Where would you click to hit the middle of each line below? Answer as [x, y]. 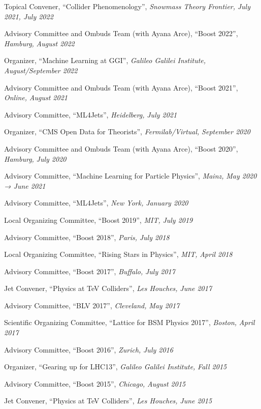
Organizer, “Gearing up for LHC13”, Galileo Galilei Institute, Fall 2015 [116, 367]
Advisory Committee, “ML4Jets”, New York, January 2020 [96, 203]
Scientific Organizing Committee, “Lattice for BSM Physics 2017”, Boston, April [129, 322]
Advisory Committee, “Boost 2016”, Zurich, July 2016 [89, 349]
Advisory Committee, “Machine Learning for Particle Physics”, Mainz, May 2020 [130, 176]
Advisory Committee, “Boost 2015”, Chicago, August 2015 [95, 383]
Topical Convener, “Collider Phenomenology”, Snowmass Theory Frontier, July [127, 6]
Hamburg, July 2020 [35, 158]
